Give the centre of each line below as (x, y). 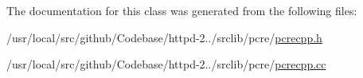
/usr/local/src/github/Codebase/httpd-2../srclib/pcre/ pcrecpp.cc (166, 64)
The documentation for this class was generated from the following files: (182, 10)
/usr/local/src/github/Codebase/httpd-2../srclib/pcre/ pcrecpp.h (164, 37)
